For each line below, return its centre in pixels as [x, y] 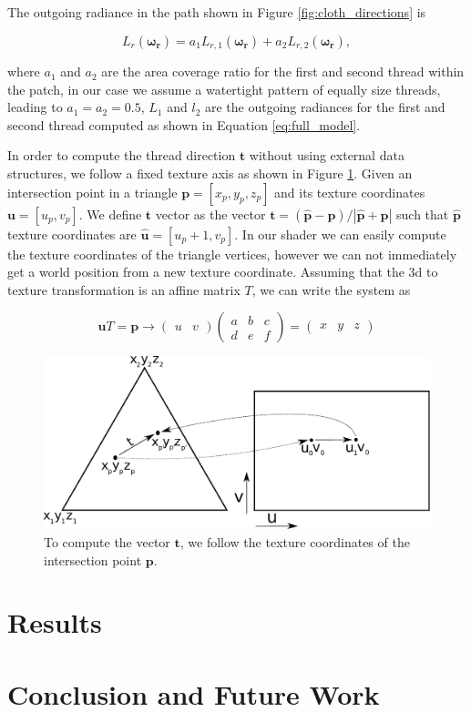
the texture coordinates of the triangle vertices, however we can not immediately [232, 254]
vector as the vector [210, 214]
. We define [110, 214]
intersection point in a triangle [92, 192]
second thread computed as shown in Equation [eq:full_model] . [184, 124]
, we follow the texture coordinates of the [295, 542]
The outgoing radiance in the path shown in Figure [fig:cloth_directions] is [217, 12]
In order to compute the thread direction [122, 155]
